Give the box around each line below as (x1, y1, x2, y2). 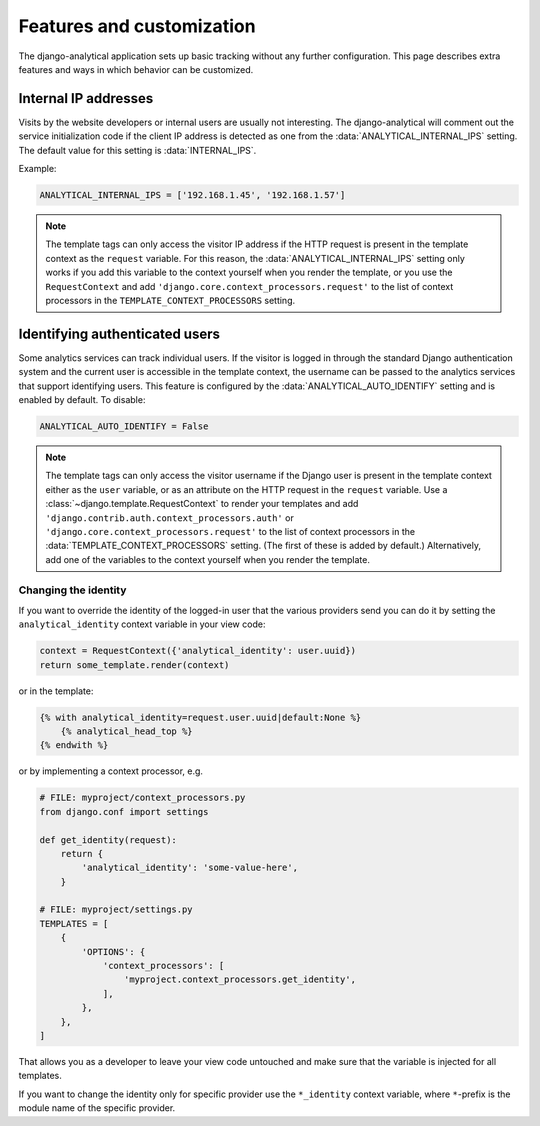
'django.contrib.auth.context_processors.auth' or (45, 511, 294, 524)
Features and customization (18, 15, 256, 37)
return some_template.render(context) (39, 659, 230, 670)
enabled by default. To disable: (18, 394, 146, 406)
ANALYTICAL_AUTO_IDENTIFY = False (39, 421, 209, 432)
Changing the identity (18, 583, 127, 597)
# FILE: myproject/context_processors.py (39, 792, 246, 804)
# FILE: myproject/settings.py (39, 904, 194, 915)
